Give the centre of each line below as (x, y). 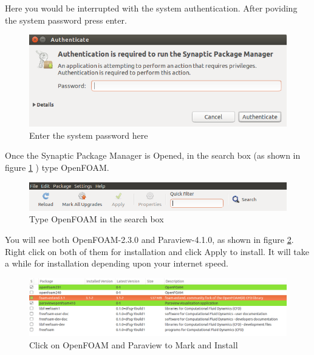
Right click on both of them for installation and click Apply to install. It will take (157, 251)
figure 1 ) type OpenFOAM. (57, 167)
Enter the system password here (89, 135)
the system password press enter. (66, 20)
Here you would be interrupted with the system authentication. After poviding (151, 8)
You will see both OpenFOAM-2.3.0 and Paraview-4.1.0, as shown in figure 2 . (149, 240)
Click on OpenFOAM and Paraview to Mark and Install (134, 344)
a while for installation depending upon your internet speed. (117, 263)
